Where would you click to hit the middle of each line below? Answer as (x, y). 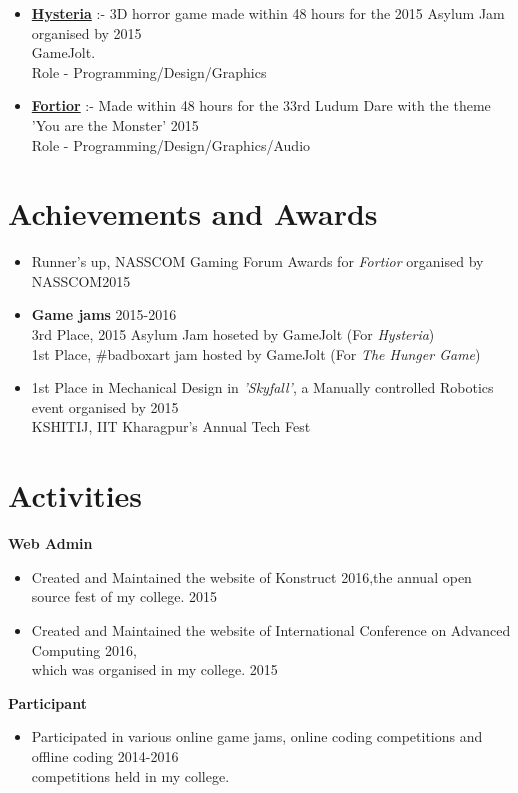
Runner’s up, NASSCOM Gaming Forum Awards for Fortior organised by (257, 261)
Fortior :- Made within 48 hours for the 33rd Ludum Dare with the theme (261, 105)
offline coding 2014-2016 (105, 755)
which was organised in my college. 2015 (154, 669)
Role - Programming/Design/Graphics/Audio (171, 144)
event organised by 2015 (105, 406)
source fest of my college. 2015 (124, 596)
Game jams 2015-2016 (104, 314)
